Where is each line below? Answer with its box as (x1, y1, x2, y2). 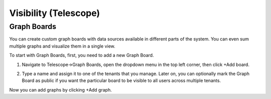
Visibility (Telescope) (9, 7, 100, 18)
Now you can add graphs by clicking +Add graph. (9, 86, 112, 92)
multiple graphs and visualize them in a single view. (9, 43, 115, 49)
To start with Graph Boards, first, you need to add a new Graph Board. (9, 52, 154, 58)
